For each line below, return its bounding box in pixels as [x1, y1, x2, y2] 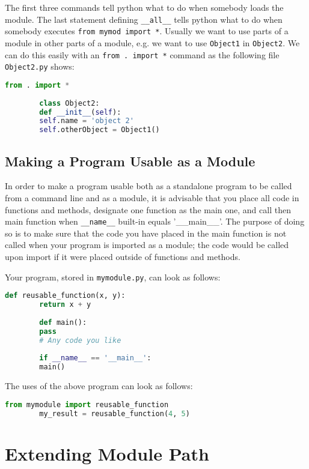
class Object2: [39, 98, 100, 107]
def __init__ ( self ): [39, 107, 121, 116]
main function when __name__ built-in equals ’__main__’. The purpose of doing [5, 215, 305, 228]
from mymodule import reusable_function [5, 400, 169, 409]
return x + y [39, 300, 91, 309]
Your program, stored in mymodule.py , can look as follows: [5, 270, 221, 283]
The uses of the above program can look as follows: [5, 380, 193, 392]
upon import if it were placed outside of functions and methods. [5, 250, 240, 262]
